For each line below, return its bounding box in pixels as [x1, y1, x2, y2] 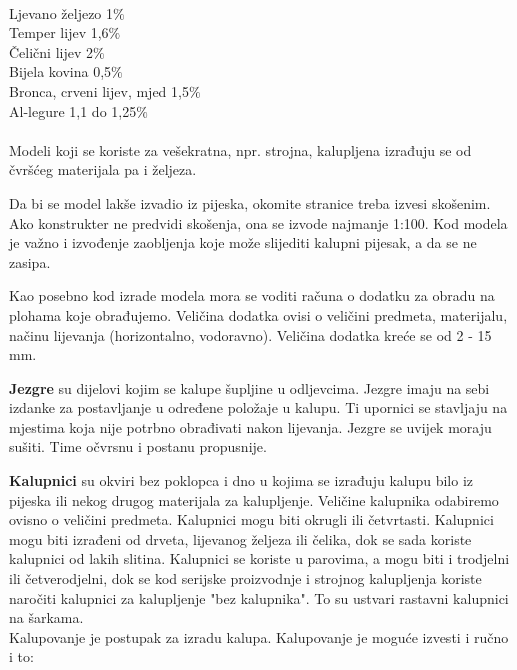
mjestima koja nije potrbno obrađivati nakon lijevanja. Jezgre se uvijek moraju [9, 416, 492, 437]
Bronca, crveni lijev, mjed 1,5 [9, 80, 189, 101]
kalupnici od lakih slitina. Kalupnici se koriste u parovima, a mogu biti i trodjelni [9, 548, 510, 569]
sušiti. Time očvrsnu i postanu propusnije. [9, 436, 267, 457]
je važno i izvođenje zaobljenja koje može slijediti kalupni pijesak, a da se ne [9, 232, 477, 253]
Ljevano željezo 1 [9, 2, 114, 23]
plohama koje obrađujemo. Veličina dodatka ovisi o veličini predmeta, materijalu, [9, 304, 508, 325]
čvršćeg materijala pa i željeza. [9, 159, 197, 180]
